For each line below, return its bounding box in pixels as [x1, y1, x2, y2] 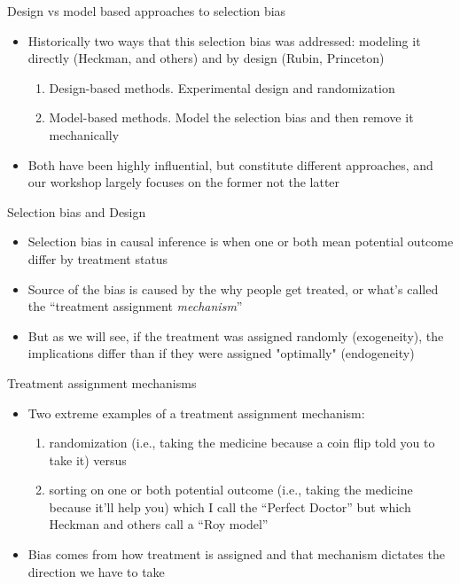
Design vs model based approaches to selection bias [7, 2, 286, 19]
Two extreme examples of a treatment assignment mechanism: [27, 403, 365, 422]
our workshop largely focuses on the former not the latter [27, 173, 340, 191]
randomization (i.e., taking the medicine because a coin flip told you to [49, 433, 435, 452]
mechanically [49, 125, 120, 144]
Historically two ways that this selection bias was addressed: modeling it [27, 31, 421, 50]
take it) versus [49, 450, 127, 469]
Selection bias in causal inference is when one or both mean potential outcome [27, 232, 454, 251]
